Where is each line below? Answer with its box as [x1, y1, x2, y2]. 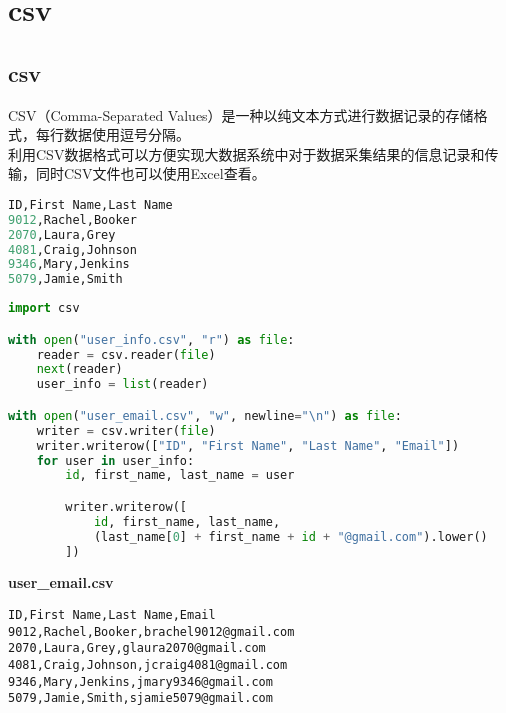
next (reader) [36, 362, 123, 377]
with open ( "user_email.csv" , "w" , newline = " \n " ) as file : [8, 408, 402, 423]
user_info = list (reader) [36, 377, 209, 392]
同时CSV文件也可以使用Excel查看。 [35, 163, 266, 184]
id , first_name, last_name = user [65, 468, 295, 483]
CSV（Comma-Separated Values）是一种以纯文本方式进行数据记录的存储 [8, 104, 474, 125]
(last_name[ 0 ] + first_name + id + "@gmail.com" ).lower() [93, 529, 488, 544]
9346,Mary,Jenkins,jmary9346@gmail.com [8, 674, 273, 689]
